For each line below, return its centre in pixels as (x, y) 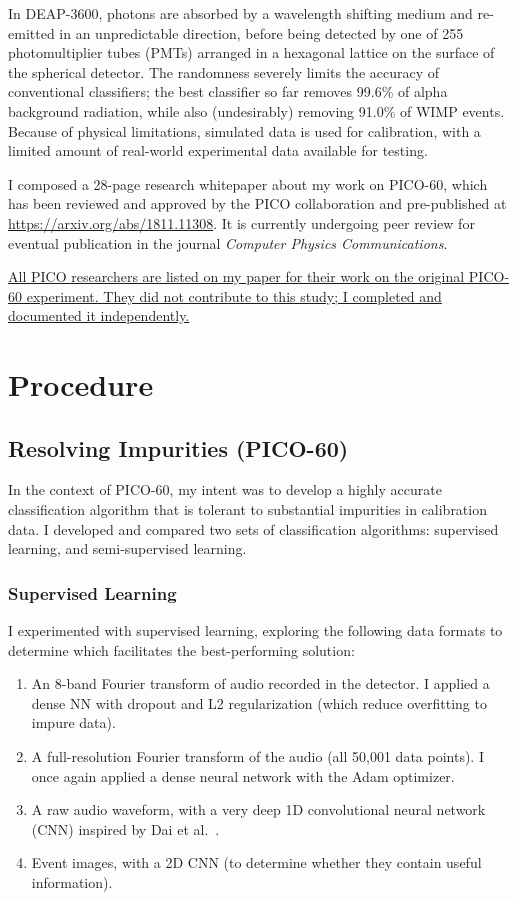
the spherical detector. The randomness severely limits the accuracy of (224, 71)
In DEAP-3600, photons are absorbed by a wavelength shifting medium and (240, 13)
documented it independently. (99, 315)
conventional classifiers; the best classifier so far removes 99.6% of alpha (228, 91)
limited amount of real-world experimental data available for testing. (218, 150)
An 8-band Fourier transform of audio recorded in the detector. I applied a (260, 683)
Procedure (81, 384)
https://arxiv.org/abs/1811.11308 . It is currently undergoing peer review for (241, 222)
